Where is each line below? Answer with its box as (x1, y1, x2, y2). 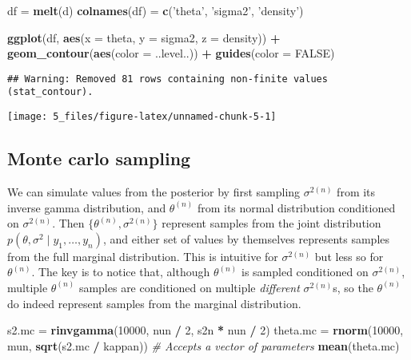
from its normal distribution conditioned (197, 199, 396, 216)
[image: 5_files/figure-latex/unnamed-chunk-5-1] (7, 111, 277, 123)
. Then (52, 215, 85, 231)
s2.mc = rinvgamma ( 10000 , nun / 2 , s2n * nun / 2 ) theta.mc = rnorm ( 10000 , (7, 322, 404, 338)
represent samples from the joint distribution (162, 215, 381, 231)
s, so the (333, 279, 373, 295)
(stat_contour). (7, 86, 94, 98)
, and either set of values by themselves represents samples (102, 230, 390, 247)
